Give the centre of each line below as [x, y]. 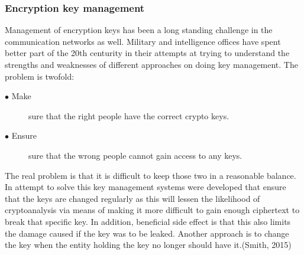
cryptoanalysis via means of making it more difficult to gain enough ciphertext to [152, 210]
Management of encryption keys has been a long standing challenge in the [139, 30]
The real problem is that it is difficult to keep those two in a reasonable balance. [151, 175]
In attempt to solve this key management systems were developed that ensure [145, 187]
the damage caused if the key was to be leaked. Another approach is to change [147, 233]
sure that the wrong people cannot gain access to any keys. [135, 155]
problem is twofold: [40, 76]
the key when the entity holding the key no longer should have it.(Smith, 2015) [148, 245]
